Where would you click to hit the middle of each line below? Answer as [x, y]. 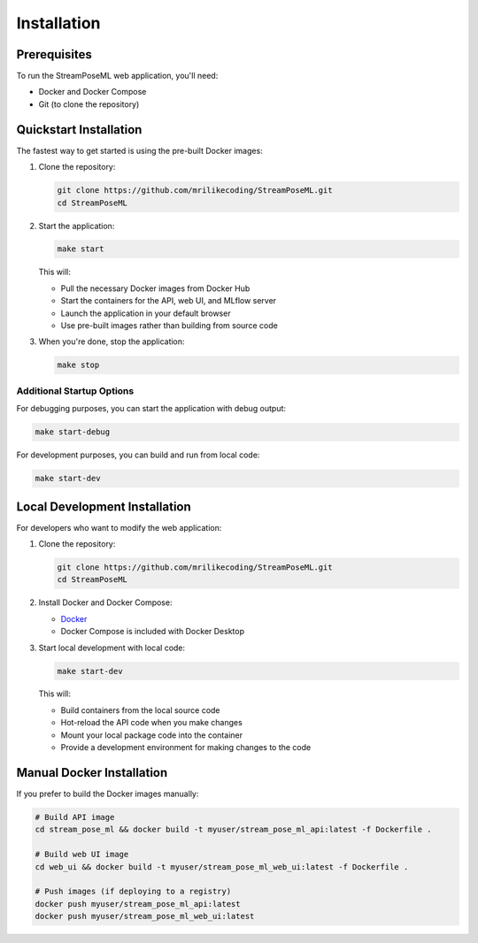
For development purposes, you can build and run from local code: [138, 455]
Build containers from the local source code [140, 710]
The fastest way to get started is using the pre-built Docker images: [139, 150]
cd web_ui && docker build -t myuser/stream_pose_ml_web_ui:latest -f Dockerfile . [222, 866]
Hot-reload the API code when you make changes [151, 723]
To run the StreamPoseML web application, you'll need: [117, 76]
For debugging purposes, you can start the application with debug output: [151, 409]
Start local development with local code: [112, 648]
